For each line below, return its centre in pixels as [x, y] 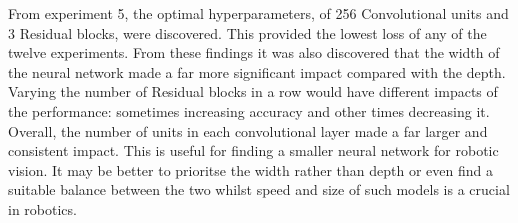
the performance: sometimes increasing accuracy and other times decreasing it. [249, 110]
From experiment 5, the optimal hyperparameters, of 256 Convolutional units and [258, 13]
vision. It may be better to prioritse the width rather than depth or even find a [250, 169]
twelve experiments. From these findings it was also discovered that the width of [254, 52]
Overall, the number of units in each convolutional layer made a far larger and [248, 130]
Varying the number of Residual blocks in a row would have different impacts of [253, 91]
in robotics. [42, 208]
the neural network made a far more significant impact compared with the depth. [257, 71]
